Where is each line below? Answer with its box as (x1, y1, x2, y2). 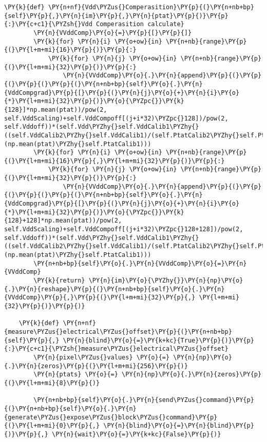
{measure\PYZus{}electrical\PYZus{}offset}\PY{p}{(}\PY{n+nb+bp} (4, 328, 232, 335)
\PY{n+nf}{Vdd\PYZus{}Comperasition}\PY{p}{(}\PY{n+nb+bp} (48, 4, 254, 11)
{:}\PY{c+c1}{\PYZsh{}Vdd (4, 21, 92, 28)
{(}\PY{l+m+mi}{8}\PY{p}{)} (4, 379, 100, 387)
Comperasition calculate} (96, 21, 184, 28)
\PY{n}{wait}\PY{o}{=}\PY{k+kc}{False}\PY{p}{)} (52, 430, 221, 438)
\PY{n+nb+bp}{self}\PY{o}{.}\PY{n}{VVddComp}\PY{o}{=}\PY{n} (33, 259, 247, 267)
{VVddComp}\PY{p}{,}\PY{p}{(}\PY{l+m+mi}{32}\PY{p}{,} (4, 294, 196, 302)
